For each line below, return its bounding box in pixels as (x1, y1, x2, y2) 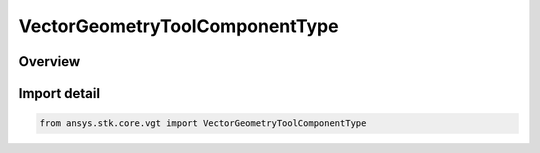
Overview (18, 53, 81, 70)
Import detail (18, 85, 100, 102)
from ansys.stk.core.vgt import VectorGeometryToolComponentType (39, 118, 367, 129)
